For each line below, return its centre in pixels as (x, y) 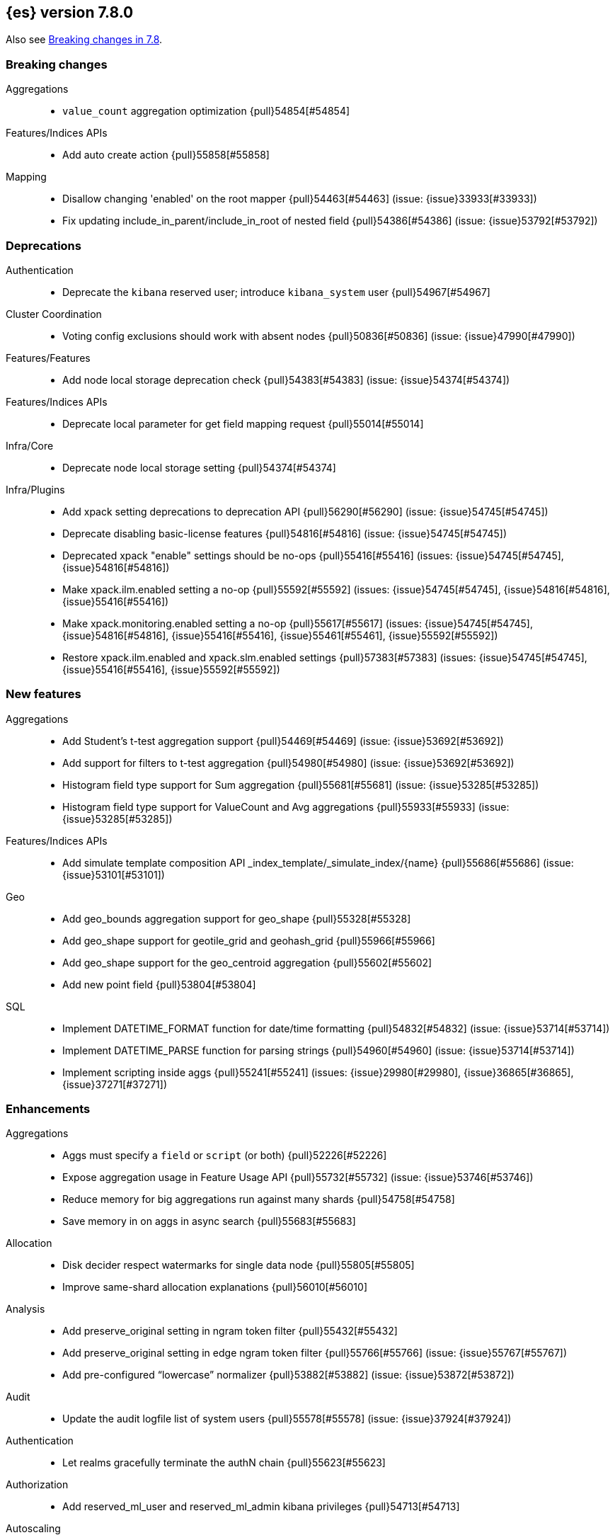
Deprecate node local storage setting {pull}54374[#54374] (199, 467)
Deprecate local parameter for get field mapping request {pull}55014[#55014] (243, 423)
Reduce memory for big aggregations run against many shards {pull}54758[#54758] (259, 1199)
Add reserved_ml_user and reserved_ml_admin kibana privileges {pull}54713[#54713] (261, 1507)
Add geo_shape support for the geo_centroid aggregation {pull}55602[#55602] (247, 962)
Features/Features (48, 358)
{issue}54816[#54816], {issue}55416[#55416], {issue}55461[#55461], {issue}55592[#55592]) (280, 635)
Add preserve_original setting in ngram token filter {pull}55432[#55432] (230, 1331)
